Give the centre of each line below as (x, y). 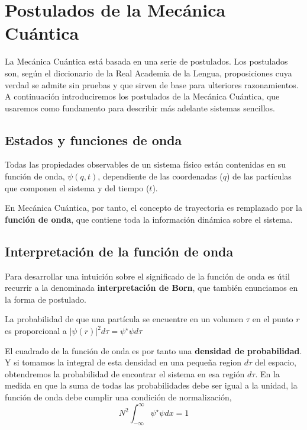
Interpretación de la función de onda (119, 251)
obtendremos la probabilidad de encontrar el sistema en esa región (125, 373)
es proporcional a (36, 331)
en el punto (273, 319)
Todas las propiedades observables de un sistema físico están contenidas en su (145, 164)
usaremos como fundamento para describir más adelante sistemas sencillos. (140, 107)
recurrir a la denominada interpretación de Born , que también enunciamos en (151, 288)
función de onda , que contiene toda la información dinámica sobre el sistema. (149, 219)
